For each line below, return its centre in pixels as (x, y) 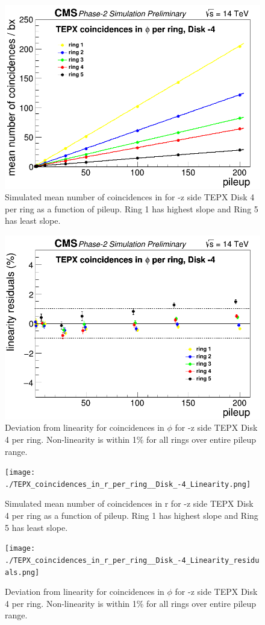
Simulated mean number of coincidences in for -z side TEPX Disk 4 (130, 197)
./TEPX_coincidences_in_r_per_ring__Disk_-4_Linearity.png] (128, 484)
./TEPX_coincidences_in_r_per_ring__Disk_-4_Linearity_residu (132, 560)
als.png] (22, 572)
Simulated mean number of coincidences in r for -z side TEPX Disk (129, 503)
